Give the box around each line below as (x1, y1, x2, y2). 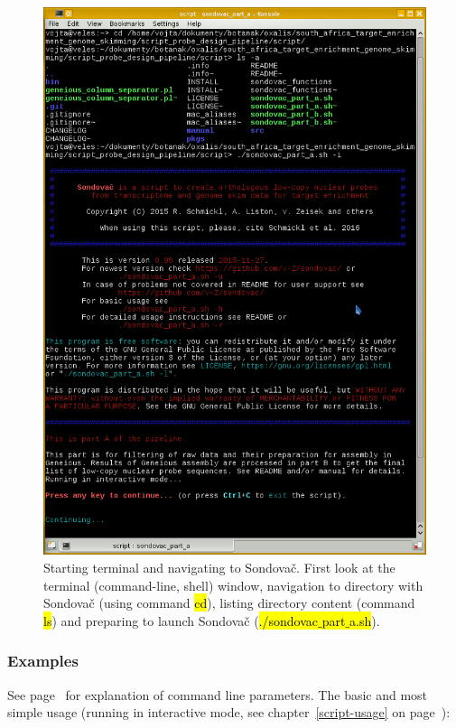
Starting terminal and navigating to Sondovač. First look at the (43, 557, 396, 576)
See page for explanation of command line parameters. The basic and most (7, 685, 428, 704)
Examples (7, 649, 79, 672)
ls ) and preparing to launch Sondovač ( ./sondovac (43, 611, 319, 630)
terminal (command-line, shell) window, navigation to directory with (43, 575, 423, 594)
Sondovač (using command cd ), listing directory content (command (43, 593, 415, 612)
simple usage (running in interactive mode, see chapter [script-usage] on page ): (7, 703, 451, 722)
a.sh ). (349, 611, 380, 630)
